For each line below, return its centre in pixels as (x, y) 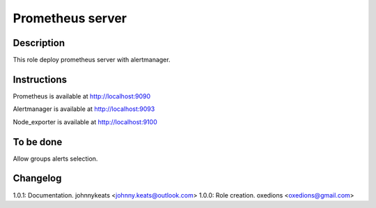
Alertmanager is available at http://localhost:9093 (84, 109)
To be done (38, 142)
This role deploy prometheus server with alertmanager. (92, 60)
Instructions (40, 79)
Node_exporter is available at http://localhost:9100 (85, 121)
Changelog (37, 178)
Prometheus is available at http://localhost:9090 (82, 96)
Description (39, 43)
